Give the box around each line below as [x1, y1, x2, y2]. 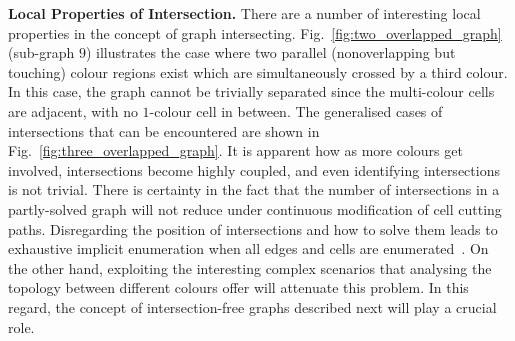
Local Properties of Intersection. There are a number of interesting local [8, 3, 481, 23]
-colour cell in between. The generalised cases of [149, 100, 443, 121]
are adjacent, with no [8, 100, 138, 121]
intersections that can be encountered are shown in [8, 120, 320, 141]
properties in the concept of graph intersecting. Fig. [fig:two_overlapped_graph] [8, 22, 502, 43]
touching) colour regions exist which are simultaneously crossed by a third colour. [8, 61, 508, 82]
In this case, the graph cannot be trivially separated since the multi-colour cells [8, 81, 495, 102]
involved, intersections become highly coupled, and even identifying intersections [8, 159, 500, 180]
